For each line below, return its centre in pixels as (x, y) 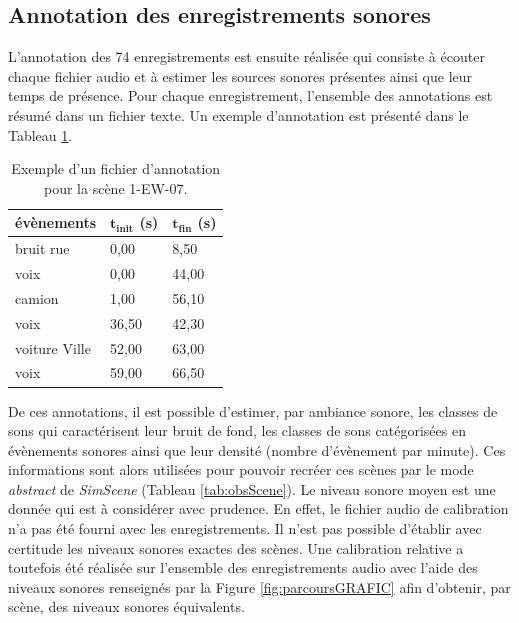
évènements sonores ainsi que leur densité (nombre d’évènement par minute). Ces (257, 449)
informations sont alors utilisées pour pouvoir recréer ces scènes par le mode (241, 469)
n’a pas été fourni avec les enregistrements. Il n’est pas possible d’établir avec (245, 528)
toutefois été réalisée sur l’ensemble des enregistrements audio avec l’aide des (243, 567)
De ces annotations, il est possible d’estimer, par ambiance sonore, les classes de (253, 410)
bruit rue (42, 248)
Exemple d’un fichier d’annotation (116, 168)
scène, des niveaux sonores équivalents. (126, 606)
